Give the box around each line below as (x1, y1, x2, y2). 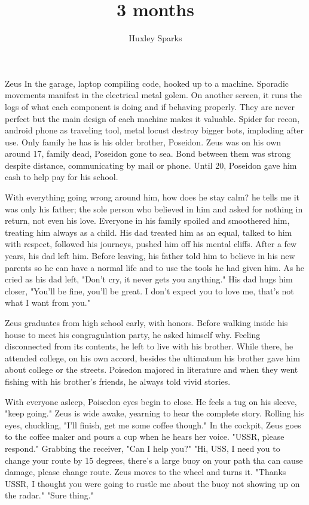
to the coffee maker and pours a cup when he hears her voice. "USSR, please (5, 430, 284, 443)
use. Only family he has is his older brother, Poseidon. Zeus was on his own (5, 135, 282, 148)
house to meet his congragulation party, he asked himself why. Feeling (5, 328, 261, 340)
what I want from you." (5, 296, 90, 309)
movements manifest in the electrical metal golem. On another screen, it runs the (5, 89, 302, 101)
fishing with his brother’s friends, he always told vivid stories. (5, 375, 231, 387)
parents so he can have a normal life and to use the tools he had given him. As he (5, 261, 304, 273)
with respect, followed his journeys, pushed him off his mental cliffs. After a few (5, 238, 297, 250)
